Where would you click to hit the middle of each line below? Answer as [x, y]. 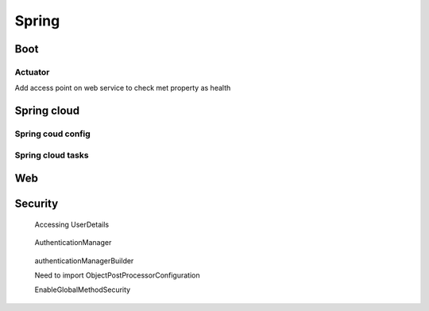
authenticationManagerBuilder [84, 260]
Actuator [32, 72]
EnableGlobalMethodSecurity [83, 290]
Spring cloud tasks [52, 155]
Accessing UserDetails [72, 224]
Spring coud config [52, 134]
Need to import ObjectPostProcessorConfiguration [117, 275]
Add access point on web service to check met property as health [123, 88]
